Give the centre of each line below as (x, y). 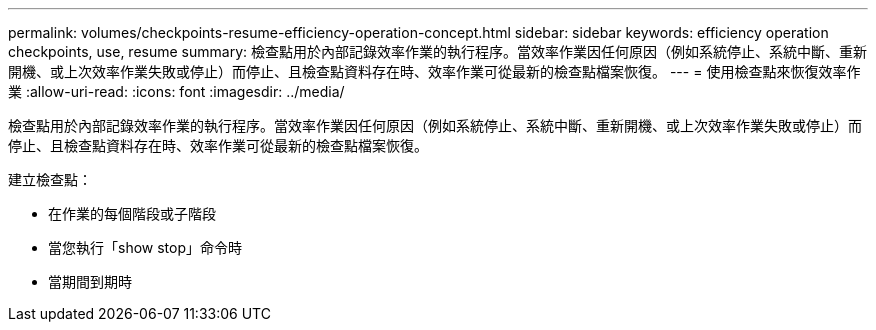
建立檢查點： (50, 179)
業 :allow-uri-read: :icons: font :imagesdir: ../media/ (176, 91)
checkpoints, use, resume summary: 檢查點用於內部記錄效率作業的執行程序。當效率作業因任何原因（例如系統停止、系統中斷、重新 (437, 51)
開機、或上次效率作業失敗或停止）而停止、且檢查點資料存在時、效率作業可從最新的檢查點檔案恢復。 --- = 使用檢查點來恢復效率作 (434, 71)
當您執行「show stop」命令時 (145, 247)
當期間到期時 (90, 281)
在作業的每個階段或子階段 (132, 213)
